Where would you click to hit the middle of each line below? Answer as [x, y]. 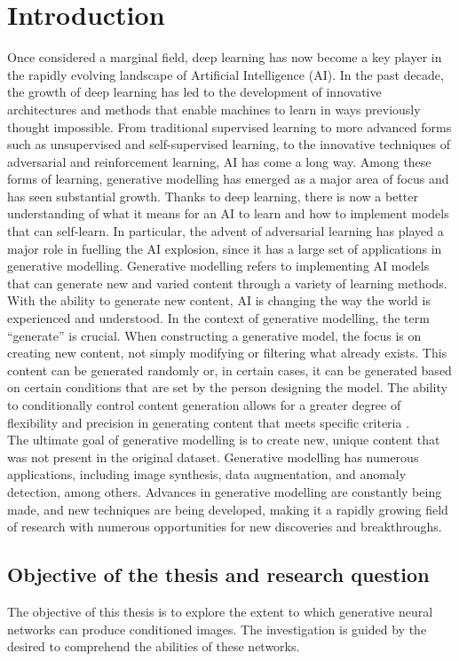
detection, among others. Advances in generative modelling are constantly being [225, 491]
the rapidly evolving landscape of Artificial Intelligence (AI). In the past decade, [226, 74]
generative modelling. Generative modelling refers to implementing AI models [218, 266]
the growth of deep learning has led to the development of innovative [194, 92]
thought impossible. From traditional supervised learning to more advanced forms [229, 126]
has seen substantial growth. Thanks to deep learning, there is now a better [213, 196]
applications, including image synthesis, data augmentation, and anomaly [207, 474]
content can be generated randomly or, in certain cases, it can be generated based [229, 370]
